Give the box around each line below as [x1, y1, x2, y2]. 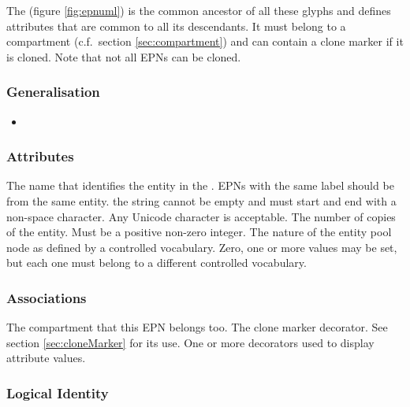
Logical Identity [6, 383, 109, 402]
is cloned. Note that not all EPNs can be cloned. [6, 48, 241, 65]
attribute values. [6, 350, 86, 366]
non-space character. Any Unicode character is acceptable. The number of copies [6, 208, 396, 224]
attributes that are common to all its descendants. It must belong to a [6, 17, 346, 34]
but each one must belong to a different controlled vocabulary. [6, 254, 307, 271]
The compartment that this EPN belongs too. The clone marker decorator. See [6, 319, 388, 335]
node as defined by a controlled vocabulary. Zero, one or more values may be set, [6, 239, 397, 255]
